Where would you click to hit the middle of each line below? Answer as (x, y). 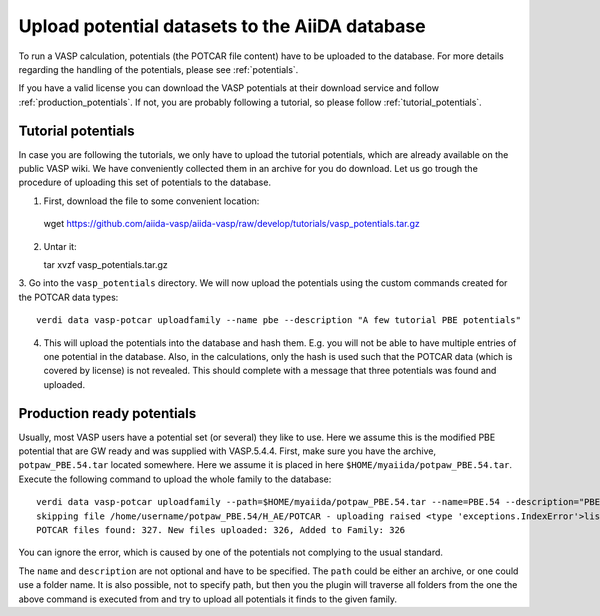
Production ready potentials (107, 413)
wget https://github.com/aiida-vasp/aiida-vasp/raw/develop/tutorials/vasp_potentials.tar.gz (231, 224)
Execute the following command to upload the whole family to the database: (175, 479)
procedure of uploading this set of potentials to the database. (145, 182)
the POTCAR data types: (68, 297)
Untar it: (60, 246)
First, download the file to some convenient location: (151, 201)
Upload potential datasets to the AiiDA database (222, 26)
